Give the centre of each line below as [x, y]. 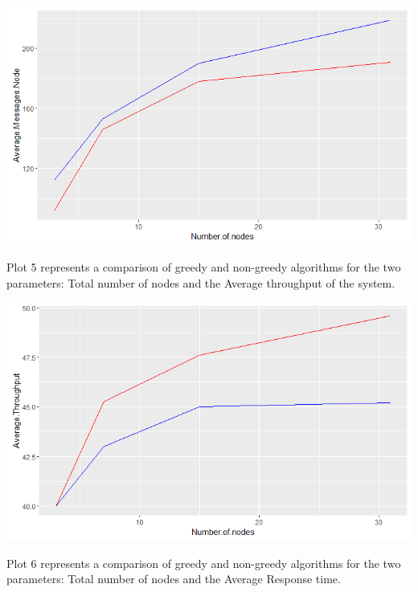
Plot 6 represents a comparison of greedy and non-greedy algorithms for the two [204, 563]
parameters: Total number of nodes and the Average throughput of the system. [201, 282]
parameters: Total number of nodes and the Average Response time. [174, 579]
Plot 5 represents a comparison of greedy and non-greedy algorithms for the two [204, 267]
